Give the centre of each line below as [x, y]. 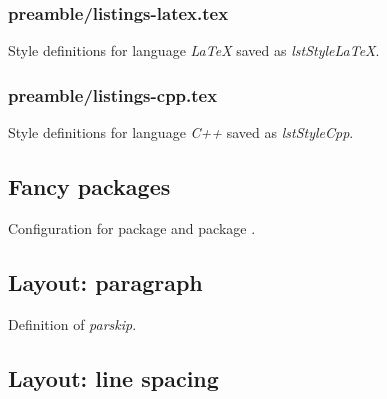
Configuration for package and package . [132, 227]
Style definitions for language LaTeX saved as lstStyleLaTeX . [194, 50]
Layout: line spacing [113, 377]
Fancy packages [89, 186]
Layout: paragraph [105, 281]
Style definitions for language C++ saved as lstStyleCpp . [181, 132]
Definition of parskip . [72, 323]
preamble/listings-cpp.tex [113, 94]
